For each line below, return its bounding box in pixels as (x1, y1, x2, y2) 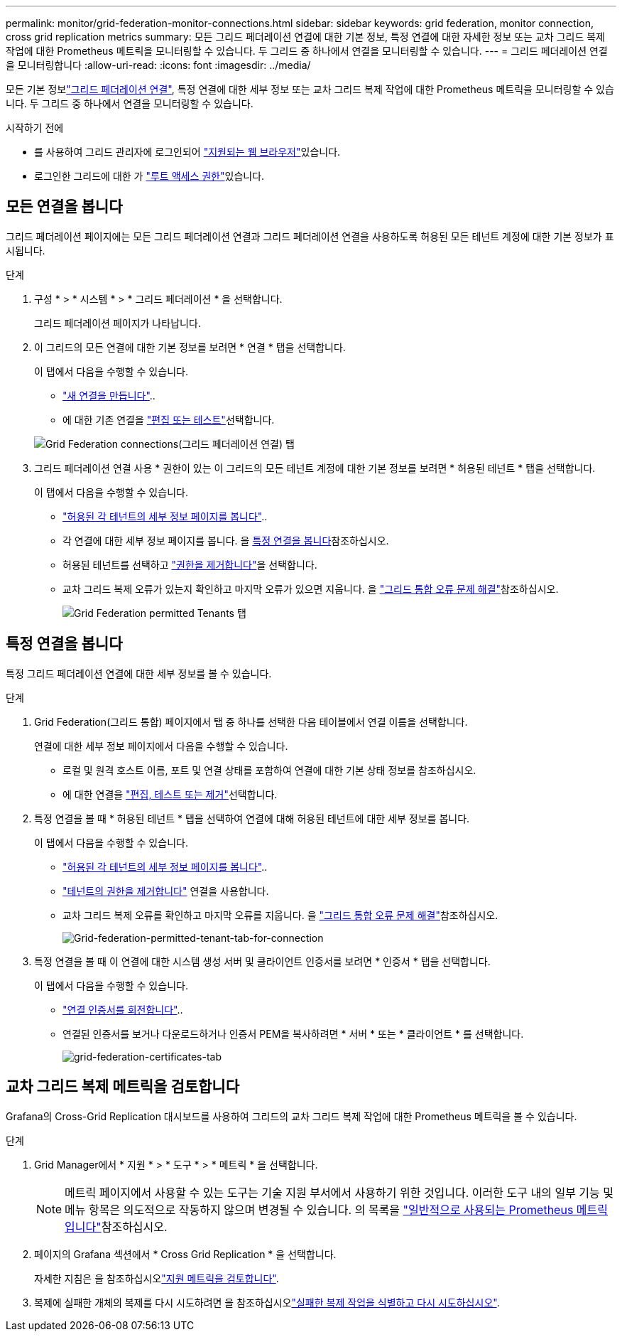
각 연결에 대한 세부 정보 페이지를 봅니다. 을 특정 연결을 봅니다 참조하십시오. (62, 534, 389, 547)
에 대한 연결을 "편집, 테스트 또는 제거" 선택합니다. (62, 788, 278, 800)
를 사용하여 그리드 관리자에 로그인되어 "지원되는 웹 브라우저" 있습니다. (34, 146, 341, 158)
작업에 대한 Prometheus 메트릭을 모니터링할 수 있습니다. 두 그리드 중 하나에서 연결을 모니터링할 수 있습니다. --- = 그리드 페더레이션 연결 (6, 45, 608, 57)
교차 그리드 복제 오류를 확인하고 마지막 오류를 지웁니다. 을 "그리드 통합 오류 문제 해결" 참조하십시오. (62, 908, 498, 921)
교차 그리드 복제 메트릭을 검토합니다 (6, 1078, 240, 1096)
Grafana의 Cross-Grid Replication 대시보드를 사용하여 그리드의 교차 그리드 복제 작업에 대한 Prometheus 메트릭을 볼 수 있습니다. (6, 1110, 577, 1122)
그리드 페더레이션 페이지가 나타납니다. (34, 316, 201, 329)
